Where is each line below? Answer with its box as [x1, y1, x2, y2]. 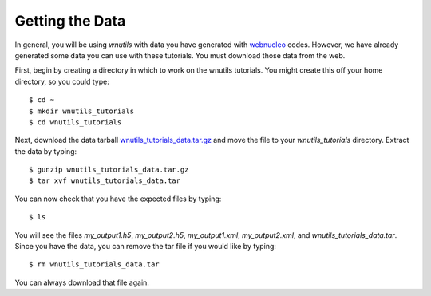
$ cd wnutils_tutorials [29, 117, 122, 127]
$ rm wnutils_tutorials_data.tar [29, 260, 160, 269]
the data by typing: [14, 146, 77, 156]
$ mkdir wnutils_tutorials [29, 106, 135, 116]
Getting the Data [14, 12, 126, 30]
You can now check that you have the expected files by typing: [14, 194, 222, 203]
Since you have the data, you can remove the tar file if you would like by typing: [14, 242, 277, 251]
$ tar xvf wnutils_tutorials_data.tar [29, 176, 181, 185]
